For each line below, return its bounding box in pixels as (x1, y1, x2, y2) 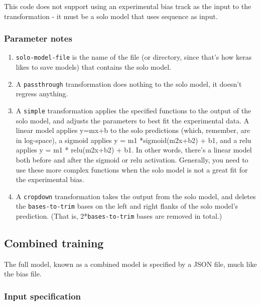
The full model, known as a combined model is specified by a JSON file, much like (4, 258, 257, 269)
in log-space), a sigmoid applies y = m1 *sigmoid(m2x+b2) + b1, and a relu (16, 134, 251, 145)
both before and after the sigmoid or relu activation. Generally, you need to (16, 154, 248, 165)
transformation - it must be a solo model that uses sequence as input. (4, 11, 218, 21)
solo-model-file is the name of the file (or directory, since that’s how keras (16, 52, 252, 62)
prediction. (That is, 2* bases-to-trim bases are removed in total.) (16, 211, 222, 221)
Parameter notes (4, 32, 72, 45)
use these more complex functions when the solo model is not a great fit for (16, 164, 248, 175)
